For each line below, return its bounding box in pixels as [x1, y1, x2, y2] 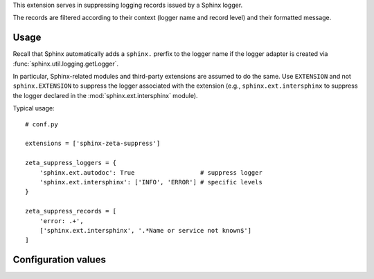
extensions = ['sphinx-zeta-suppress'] [25, 139, 161, 148]
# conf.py [25, 120, 58, 128]
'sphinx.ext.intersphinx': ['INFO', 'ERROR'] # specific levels [39, 178, 262, 186]
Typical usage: [12, 104, 55, 113]
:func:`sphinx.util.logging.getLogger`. [12, 59, 119, 68]
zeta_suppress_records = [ [25, 207, 117, 215]
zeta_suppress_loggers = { [25, 159, 117, 167]
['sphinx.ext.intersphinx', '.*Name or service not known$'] [39, 227, 252, 234]
